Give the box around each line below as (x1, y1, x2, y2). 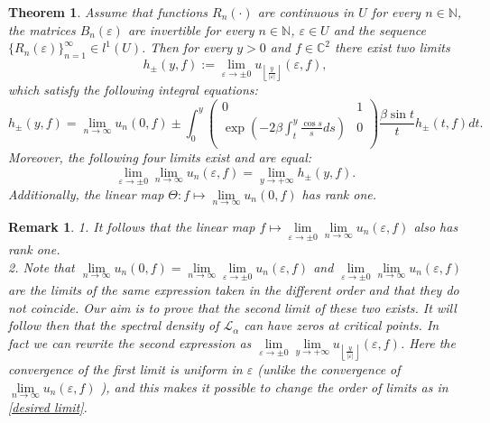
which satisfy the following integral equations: (8, 80, 258, 99)
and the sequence (333, 20, 426, 39)
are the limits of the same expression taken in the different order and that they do (8, 280, 459, 299)
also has (413, 216, 458, 235)
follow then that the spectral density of (8, 316, 219, 335)
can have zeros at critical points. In (244, 316, 439, 335)
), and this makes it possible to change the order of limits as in (100, 377, 448, 396)
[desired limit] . (8, 397, 88, 416)
